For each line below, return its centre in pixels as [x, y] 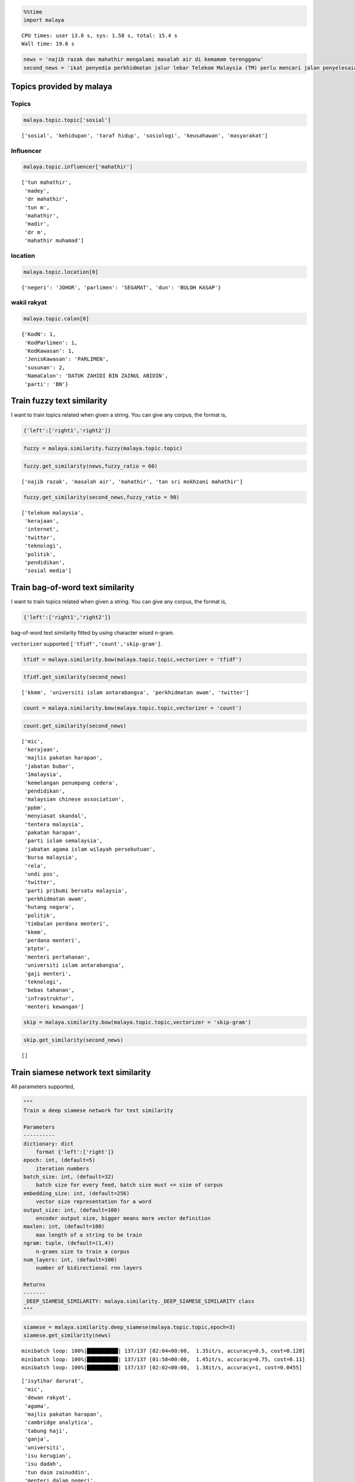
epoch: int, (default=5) [59, 1160]
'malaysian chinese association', [75, 799]
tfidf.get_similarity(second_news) [75, 677]
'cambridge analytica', [59, 1422]
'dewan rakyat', [48, 1398]
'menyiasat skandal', [56, 816]
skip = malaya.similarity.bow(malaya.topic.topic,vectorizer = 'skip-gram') [137, 1022]
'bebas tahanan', [50, 990]
